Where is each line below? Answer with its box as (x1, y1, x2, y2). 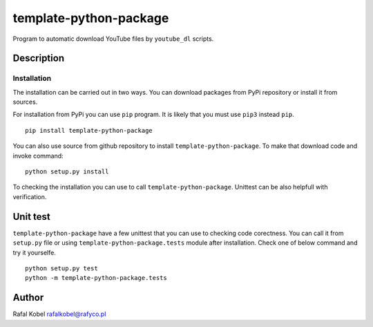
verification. (12, 192, 47, 200)
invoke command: (12, 151, 64, 160)
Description (12, 53, 65, 64)
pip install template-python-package (25, 127, 153, 134)
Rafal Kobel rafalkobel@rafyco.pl (12, 310, 106, 318)
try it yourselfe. (12, 248, 57, 256)
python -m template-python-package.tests (25, 274, 167, 282)
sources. (12, 97, 38, 106)
